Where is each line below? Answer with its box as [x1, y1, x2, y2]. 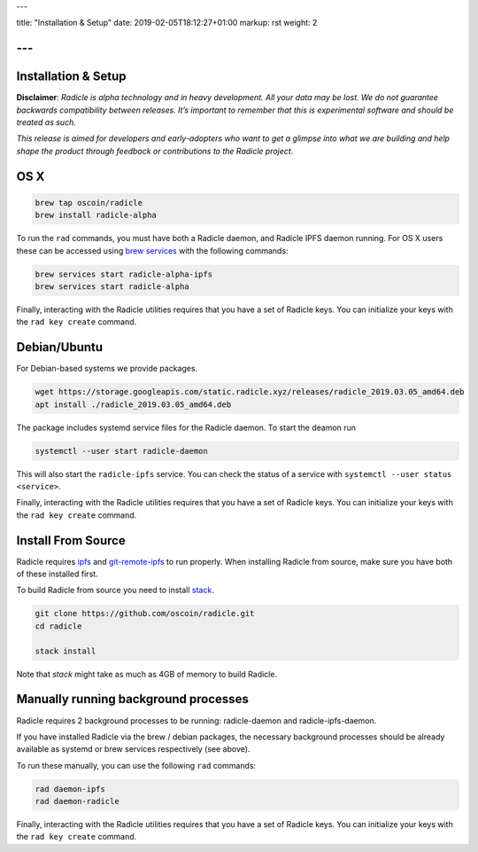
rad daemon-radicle [35, 796, 119, 807]
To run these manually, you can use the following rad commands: [16, 760, 257, 770]
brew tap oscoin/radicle [35, 198, 143, 207]
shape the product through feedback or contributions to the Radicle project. [16, 145, 294, 156]
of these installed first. [16, 568, 98, 580]
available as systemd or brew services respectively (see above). [16, 744, 251, 754]
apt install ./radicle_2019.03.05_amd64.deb [35, 399, 232, 410]
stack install [35, 645, 96, 656]
